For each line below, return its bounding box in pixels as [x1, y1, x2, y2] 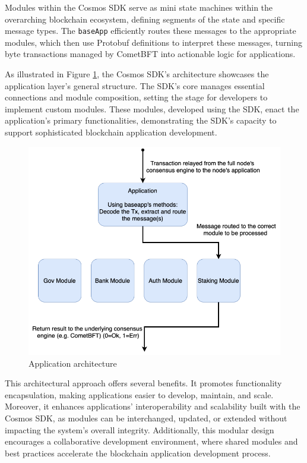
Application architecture [29, 357, 117, 369]
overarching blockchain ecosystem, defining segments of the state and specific [5, 12, 285, 25]
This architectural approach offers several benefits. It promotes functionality [5, 377, 282, 389]
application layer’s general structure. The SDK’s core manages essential [5, 79, 265, 92]
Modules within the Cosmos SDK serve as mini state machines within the [5, 1, 273, 13]
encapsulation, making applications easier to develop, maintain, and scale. [5, 388, 274, 401]
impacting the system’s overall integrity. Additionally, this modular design [5, 423, 274, 436]
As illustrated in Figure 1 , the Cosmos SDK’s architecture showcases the [5, 68, 269, 80]
